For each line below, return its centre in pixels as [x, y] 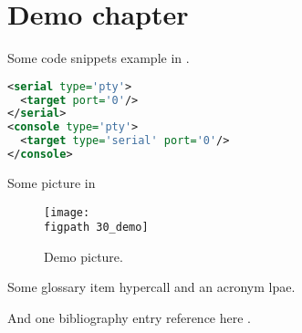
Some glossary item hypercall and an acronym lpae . [151, 287]
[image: [67, 212]
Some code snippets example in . [99, 58]
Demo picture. [83, 256]
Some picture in [52, 182]
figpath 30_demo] [96, 228]
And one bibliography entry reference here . [130, 318]
